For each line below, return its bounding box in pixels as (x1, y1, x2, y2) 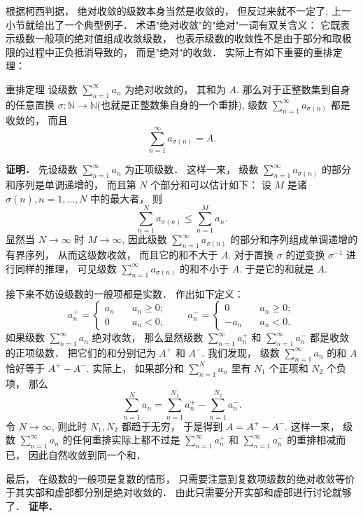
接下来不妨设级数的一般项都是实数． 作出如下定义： (6, 286, 244, 301)
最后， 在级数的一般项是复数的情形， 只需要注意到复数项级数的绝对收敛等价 (6, 471, 355, 485)
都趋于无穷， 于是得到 (121, 418, 223, 433)
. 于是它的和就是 (239, 261, 314, 275)
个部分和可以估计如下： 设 (150, 177, 271, 192)
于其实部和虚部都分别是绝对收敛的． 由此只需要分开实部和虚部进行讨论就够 (6, 485, 352, 499)
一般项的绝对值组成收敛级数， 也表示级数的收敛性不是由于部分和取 (34, 31, 342, 46)
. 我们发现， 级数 (201, 345, 280, 359)
